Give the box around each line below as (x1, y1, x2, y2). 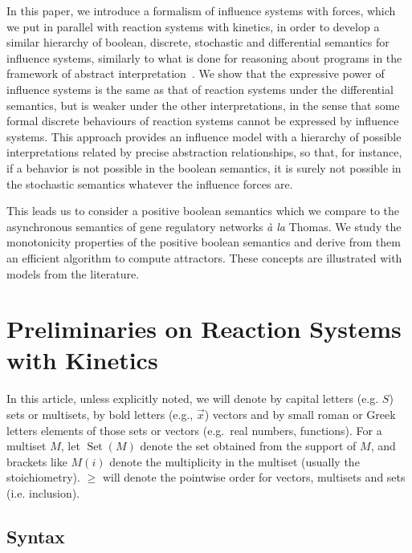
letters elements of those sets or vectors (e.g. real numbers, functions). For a (6, 421, 382, 438)
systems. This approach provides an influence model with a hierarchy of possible (6, 128, 402, 144)
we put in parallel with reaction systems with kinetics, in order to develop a (6, 18, 380, 35)
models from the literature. (6, 265, 140, 282)
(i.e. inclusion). (6, 484, 80, 501)
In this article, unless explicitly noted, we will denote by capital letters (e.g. (6, 390, 379, 407)
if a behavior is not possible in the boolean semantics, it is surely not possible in (6, 159, 402, 176)
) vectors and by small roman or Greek (204, 406, 396, 422)
